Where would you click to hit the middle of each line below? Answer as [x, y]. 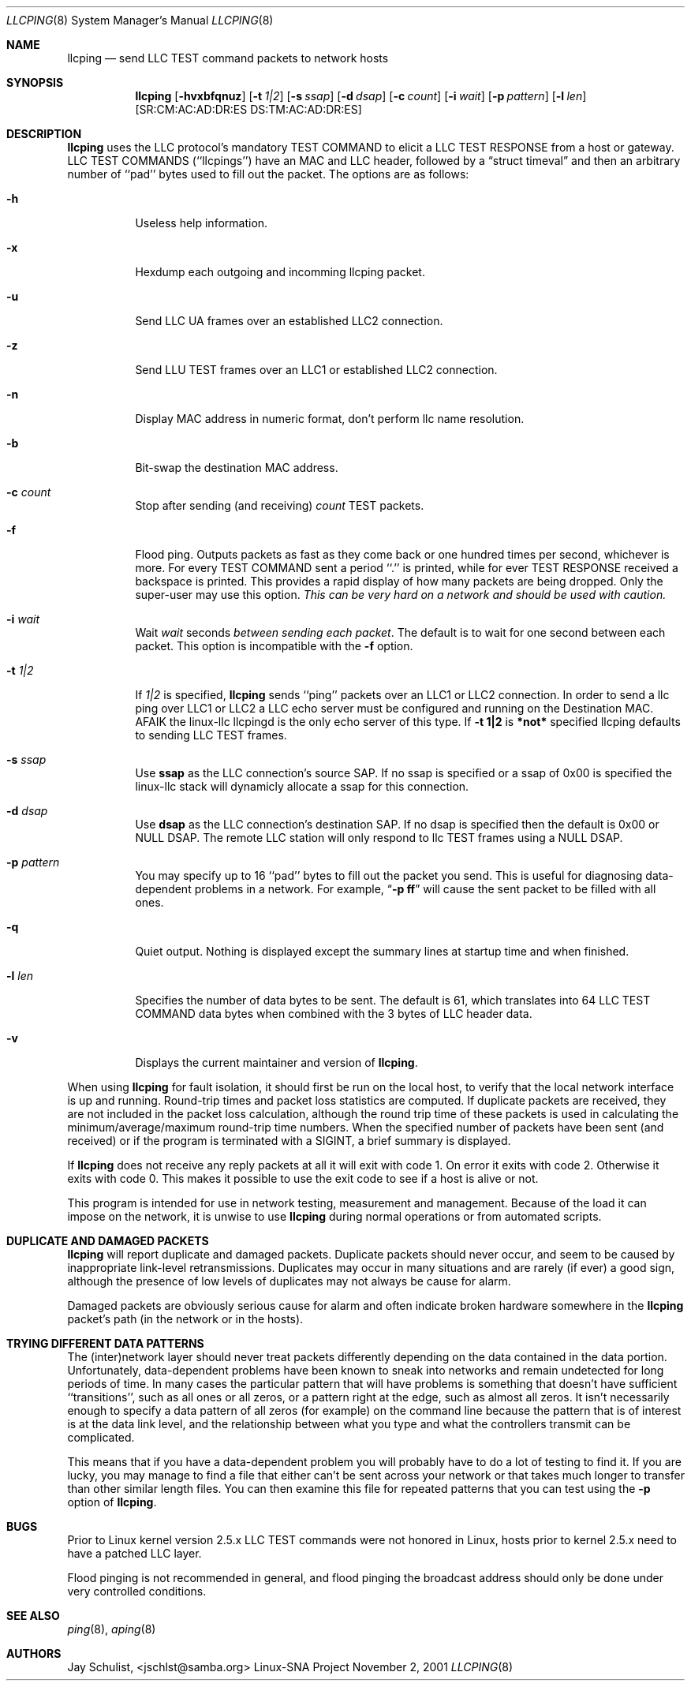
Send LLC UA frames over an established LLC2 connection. [289, 321]
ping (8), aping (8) [112, 1629]
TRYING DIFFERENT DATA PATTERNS [105, 1343]
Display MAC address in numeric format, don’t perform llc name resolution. [330, 419]
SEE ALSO [33, 1616]
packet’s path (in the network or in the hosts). [185, 1319]
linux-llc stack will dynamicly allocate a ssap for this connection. [302, 786]
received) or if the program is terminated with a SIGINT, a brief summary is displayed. [289, 1141]
